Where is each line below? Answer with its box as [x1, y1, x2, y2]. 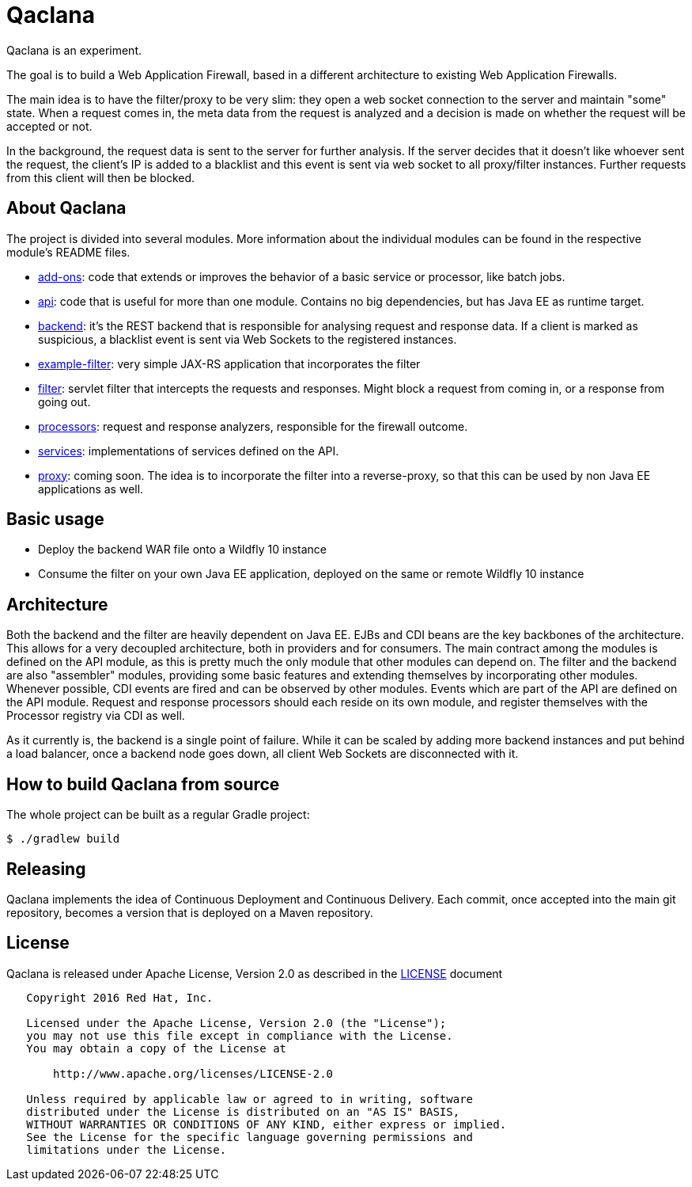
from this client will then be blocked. [6, 170, 195, 185]
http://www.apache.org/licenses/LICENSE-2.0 [53, 1067, 334, 1080]
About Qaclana [6, 198, 127, 219]
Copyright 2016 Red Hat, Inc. [26, 991, 214, 1004]
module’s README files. [6, 245, 130, 259]
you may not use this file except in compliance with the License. [26, 1029, 453, 1042]
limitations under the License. [26, 1143, 227, 1156]
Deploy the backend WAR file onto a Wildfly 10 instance [38, 542, 327, 557]
